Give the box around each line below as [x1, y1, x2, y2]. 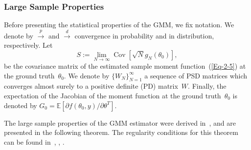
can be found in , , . [4, 136, 65, 147]
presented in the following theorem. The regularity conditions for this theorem [4, 127, 238, 137]
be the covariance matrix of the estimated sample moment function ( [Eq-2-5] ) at [4, 61, 246, 71]
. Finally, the [188, 81, 227, 91]
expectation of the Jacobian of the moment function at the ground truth [4, 91, 221, 100]
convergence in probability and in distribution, [74, 30, 214, 40]
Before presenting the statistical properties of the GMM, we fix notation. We [4, 19, 234, 30]
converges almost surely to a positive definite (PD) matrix [4, 81, 178, 91]
